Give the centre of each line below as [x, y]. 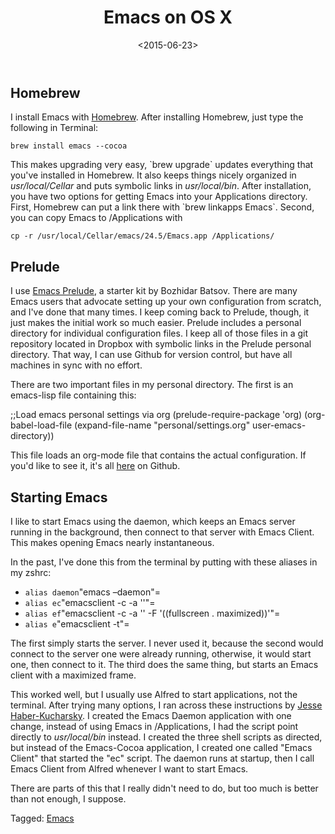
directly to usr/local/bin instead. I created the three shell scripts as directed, [166, 737]
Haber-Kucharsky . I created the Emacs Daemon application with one [151, 715]
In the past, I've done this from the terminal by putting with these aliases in [164, 562]
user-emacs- [279, 425]
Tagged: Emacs [42, 818]
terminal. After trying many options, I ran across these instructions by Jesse [166, 705]
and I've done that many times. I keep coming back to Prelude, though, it [160, 312]
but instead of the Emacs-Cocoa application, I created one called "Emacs [161, 747]
